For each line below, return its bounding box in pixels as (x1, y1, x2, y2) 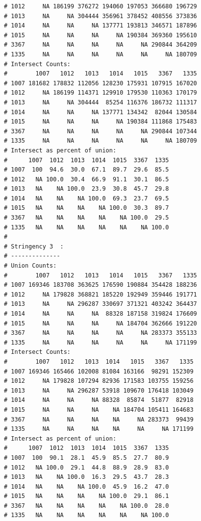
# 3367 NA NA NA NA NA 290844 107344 (4, 127, 197, 135)
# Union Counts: (4, 262, 57, 270)
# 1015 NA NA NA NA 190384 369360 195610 (4, 31, 197, 39)
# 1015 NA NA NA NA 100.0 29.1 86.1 (4, 493, 169, 500)
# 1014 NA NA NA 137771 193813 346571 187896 (4, 22, 197, 29)
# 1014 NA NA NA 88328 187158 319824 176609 (4, 310, 197, 317)
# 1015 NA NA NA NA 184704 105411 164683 (4, 406, 194, 413)
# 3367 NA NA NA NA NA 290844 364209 (4, 41, 197, 49)
